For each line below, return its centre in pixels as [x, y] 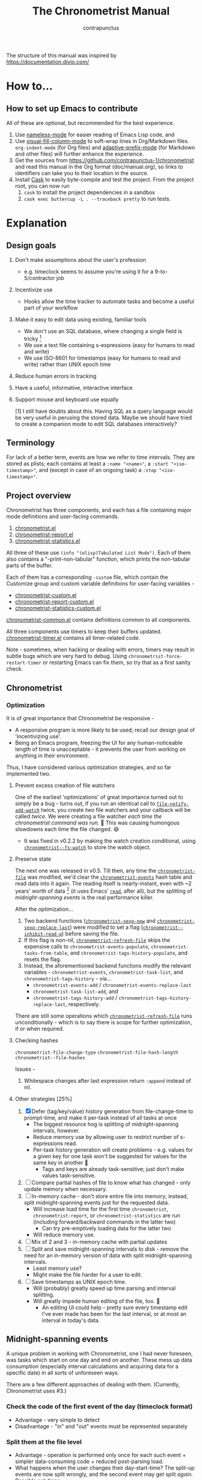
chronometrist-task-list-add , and [75, 991]
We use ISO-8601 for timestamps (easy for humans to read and [102, 358]
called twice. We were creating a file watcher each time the [88, 816]
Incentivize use [34, 289]
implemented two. [29, 773]
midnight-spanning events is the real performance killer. [84, 897]
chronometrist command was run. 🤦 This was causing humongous [97, 823]
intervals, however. [56, 1131]
